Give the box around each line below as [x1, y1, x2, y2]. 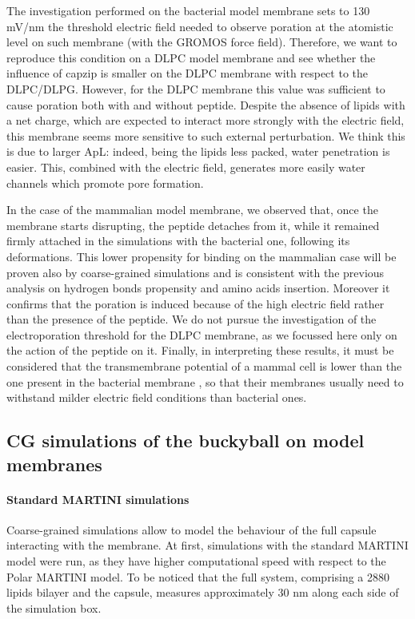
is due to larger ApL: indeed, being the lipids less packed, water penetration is [6, 143, 390, 160]
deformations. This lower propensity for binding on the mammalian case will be [6, 248, 397, 264]
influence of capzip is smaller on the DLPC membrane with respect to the [6, 65, 369, 81]
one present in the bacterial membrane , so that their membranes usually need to [6, 373, 404, 390]
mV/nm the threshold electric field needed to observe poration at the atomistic [6, 18, 393, 34]
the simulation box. [6, 599, 102, 616]
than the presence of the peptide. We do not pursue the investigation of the [6, 311, 377, 327]
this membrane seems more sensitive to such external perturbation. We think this [6, 127, 405, 144]
